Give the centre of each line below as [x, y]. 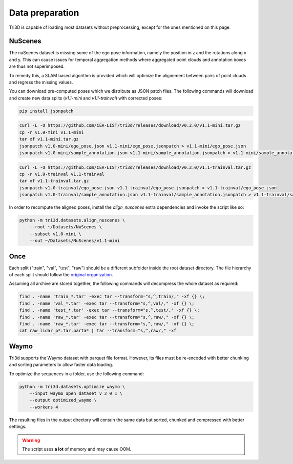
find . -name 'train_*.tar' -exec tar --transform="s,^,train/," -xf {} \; [112, 297]
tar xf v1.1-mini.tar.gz [49, 139]
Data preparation [44, 13]
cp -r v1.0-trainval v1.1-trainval [62, 174]
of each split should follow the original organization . [61, 275]
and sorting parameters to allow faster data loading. [61, 365]
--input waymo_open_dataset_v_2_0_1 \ [76, 393]
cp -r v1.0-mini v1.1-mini [52, 132]
